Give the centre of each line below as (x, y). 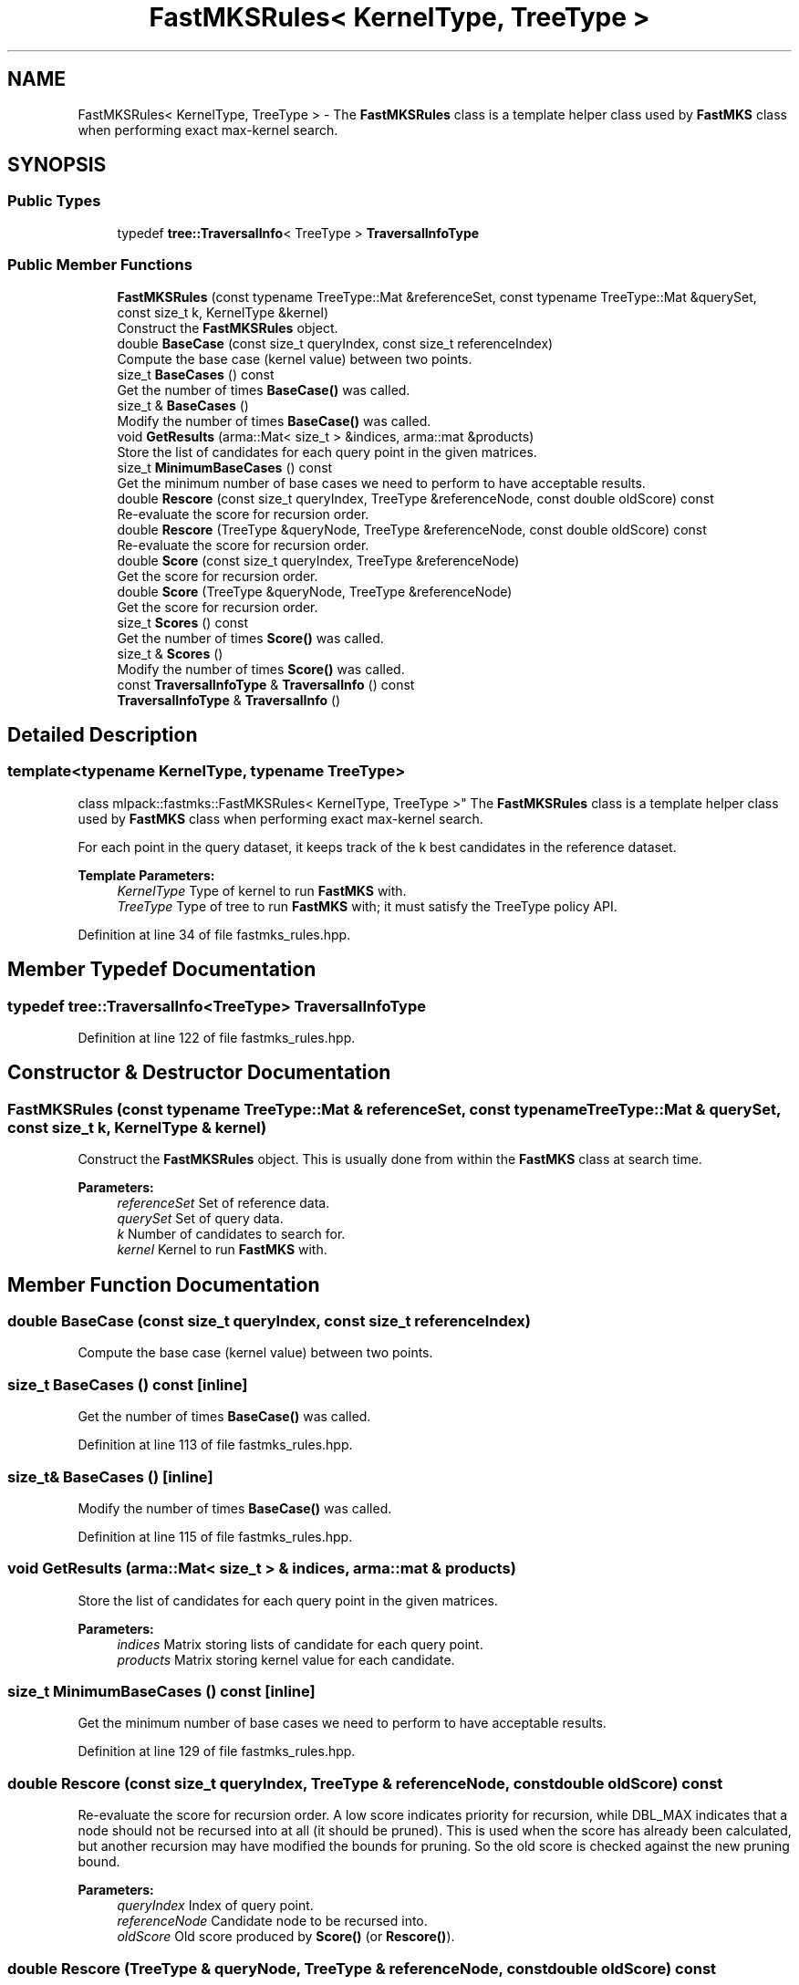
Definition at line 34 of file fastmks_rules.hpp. (214, 934)
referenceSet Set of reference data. (223, 1203)
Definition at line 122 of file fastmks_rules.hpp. (217, 1038)
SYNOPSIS (57, 165)
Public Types (54, 201)
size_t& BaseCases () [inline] (110, 1476)
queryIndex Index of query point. (215, 1906)
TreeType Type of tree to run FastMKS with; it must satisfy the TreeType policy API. (367, 906)
